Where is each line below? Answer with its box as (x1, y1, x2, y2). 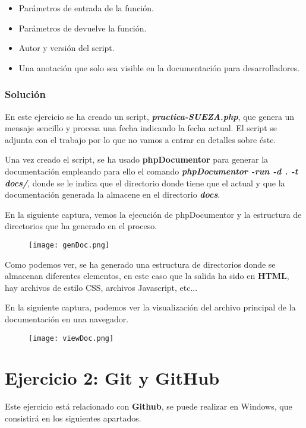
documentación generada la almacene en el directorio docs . (5, 188, 220, 201)
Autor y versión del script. (18, 42, 115, 54)
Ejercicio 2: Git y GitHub (5, 366, 220, 390)
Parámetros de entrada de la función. (18, 2, 154, 14)
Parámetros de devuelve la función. (18, 21, 147, 34)
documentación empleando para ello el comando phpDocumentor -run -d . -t (5, 164, 298, 177)
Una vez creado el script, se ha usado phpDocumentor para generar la (5, 153, 269, 166)
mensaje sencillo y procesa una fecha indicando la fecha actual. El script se (5, 122, 277, 134)
